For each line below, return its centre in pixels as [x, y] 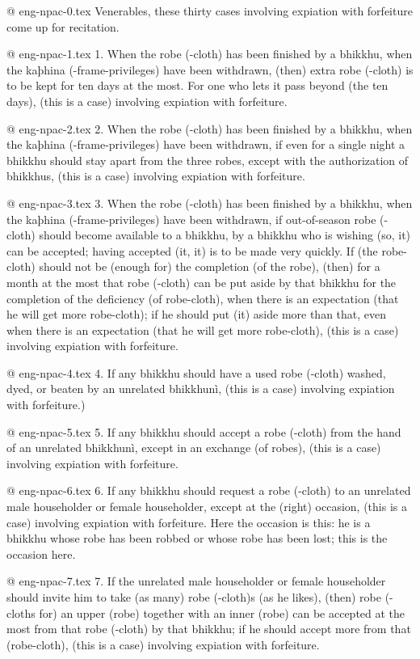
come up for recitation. [63, 26]
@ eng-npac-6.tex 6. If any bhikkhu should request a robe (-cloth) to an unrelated [209, 490]
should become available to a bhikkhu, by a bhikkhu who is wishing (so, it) [225, 235]
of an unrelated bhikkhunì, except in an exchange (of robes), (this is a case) [194, 448]
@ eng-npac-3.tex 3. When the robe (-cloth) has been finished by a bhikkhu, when [210, 203]
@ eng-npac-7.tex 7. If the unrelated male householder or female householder [196, 581]
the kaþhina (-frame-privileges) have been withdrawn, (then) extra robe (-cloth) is [210, 69]
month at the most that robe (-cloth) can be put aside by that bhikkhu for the [202, 282]
